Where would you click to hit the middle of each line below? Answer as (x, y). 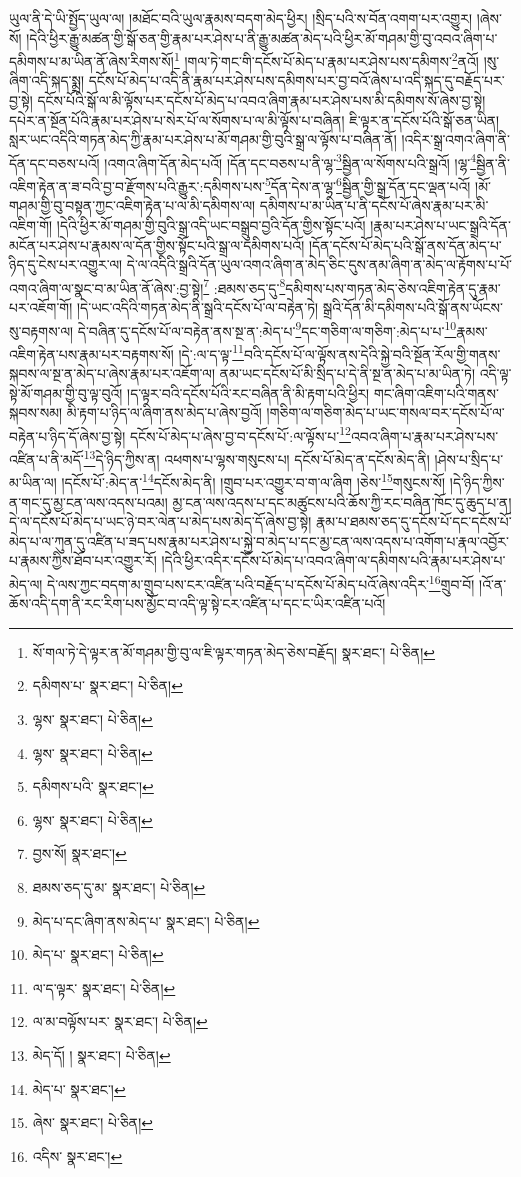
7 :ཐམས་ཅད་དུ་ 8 (244, 286)
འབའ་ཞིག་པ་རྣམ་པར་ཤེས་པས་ (424, 435)
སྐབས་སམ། (36, 412)
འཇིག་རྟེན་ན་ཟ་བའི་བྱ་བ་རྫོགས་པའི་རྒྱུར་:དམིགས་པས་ (137, 185)
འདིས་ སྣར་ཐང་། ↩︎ (77, 1155)
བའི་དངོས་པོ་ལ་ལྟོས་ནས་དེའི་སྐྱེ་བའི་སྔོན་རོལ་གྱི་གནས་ (372, 353)
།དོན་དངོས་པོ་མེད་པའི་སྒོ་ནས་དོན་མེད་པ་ (405, 244)
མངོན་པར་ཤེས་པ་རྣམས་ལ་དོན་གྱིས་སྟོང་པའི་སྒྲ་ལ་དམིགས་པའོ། (157, 244)
